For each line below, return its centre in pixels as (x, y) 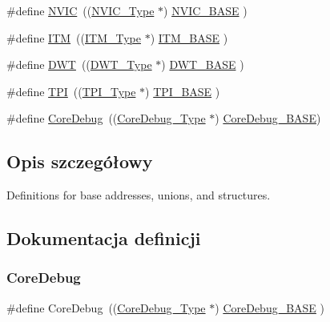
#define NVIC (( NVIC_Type (80, 10)
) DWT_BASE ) (203, 64)
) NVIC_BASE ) (205, 10)
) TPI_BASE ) (183, 91)
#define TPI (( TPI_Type (71, 91)
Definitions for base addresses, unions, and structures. (139, 195)
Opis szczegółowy (80, 161)
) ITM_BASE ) (189, 37)
